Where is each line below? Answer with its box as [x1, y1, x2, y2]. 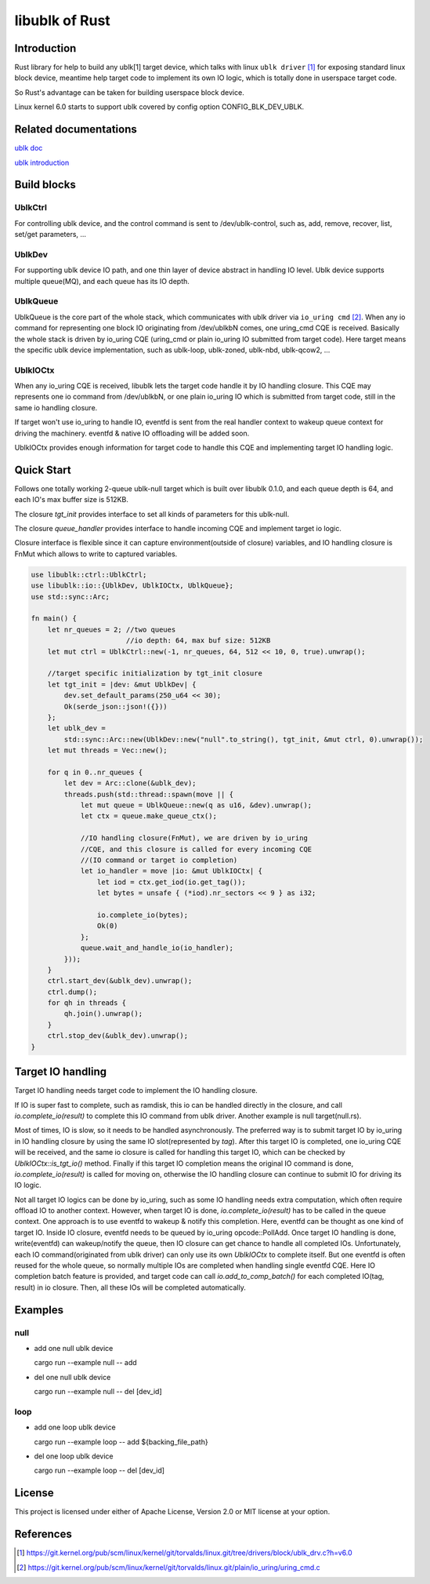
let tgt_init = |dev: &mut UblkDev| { [47, 679, 197, 689]
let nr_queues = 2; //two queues [47, 624, 176, 634]
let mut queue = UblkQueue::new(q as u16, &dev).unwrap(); [80, 801, 313, 810]
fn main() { [31, 614, 78, 623]
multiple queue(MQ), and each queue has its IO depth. [14, 276, 190, 286]
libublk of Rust [14, 12, 111, 29]
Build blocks [14, 178, 76, 191]
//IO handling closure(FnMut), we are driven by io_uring [80, 834, 309, 843]
